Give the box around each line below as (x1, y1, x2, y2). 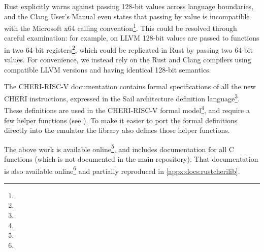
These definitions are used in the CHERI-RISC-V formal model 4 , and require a (4, 103, 250, 115)
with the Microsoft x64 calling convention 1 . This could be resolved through (4, 21, 237, 33)
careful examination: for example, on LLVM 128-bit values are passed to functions (4, 32, 259, 43)
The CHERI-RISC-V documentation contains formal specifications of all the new (4, 81, 256, 92)
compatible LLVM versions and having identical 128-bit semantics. (4, 64, 211, 75)
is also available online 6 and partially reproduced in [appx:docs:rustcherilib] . (4, 164, 240, 176)
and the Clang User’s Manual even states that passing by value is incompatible (4, 11, 250, 21)
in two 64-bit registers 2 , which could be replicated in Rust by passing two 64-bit (4, 43, 253, 55)
